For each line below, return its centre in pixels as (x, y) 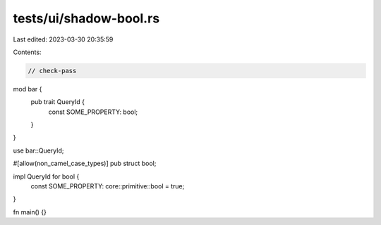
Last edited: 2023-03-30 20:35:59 (63, 39)
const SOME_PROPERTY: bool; (93, 112)
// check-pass (52, 71)
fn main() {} (30, 212)
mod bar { (28, 89)
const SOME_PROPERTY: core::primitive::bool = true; (108, 186)
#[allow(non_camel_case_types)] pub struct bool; (85, 163)
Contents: (27, 52)
